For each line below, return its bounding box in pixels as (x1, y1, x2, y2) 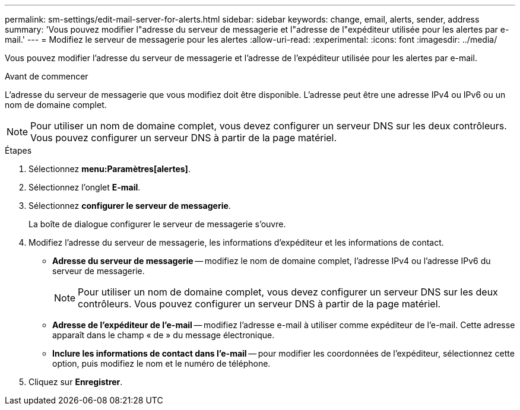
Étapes (5, 145, 32, 155)
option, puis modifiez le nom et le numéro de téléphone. (52, 358, 271, 368)
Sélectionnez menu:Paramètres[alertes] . (28, 164, 191, 174)
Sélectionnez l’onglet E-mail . (28, 182, 141, 192)
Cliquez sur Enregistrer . (28, 377, 123, 387)
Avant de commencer (5, 71, 88, 81)
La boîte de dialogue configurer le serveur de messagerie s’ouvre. (28, 219, 286, 229)
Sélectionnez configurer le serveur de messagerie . (28, 201, 231, 211)
